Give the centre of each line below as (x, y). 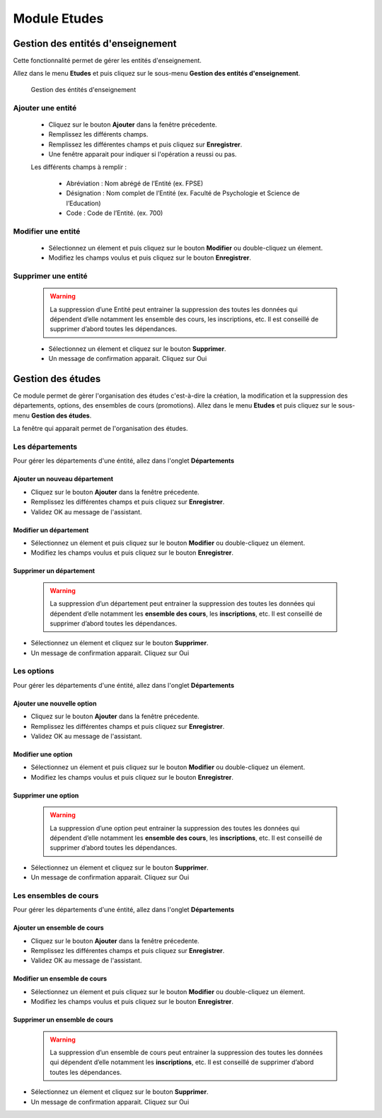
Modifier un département (51, 530)
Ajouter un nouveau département (63, 479)
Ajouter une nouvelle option (55, 703)
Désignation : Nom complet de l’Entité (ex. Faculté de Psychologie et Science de (183, 193)
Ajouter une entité (45, 108)
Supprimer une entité (50, 276)
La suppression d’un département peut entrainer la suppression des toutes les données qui (183, 604)
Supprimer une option (46, 795)
